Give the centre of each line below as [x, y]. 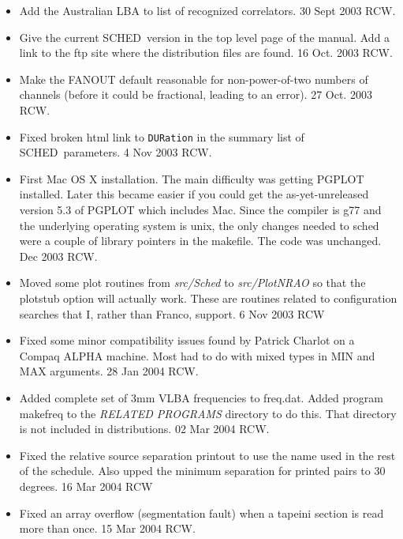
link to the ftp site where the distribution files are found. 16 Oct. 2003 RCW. [206, 53]
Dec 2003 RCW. [58, 256]
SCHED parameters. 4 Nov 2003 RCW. [116, 152]
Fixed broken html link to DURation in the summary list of [162, 136]
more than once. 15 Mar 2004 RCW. [107, 528]
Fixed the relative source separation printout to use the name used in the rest [207, 455]
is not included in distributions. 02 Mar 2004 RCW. [144, 429]
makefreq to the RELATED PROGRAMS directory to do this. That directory [208, 413]
